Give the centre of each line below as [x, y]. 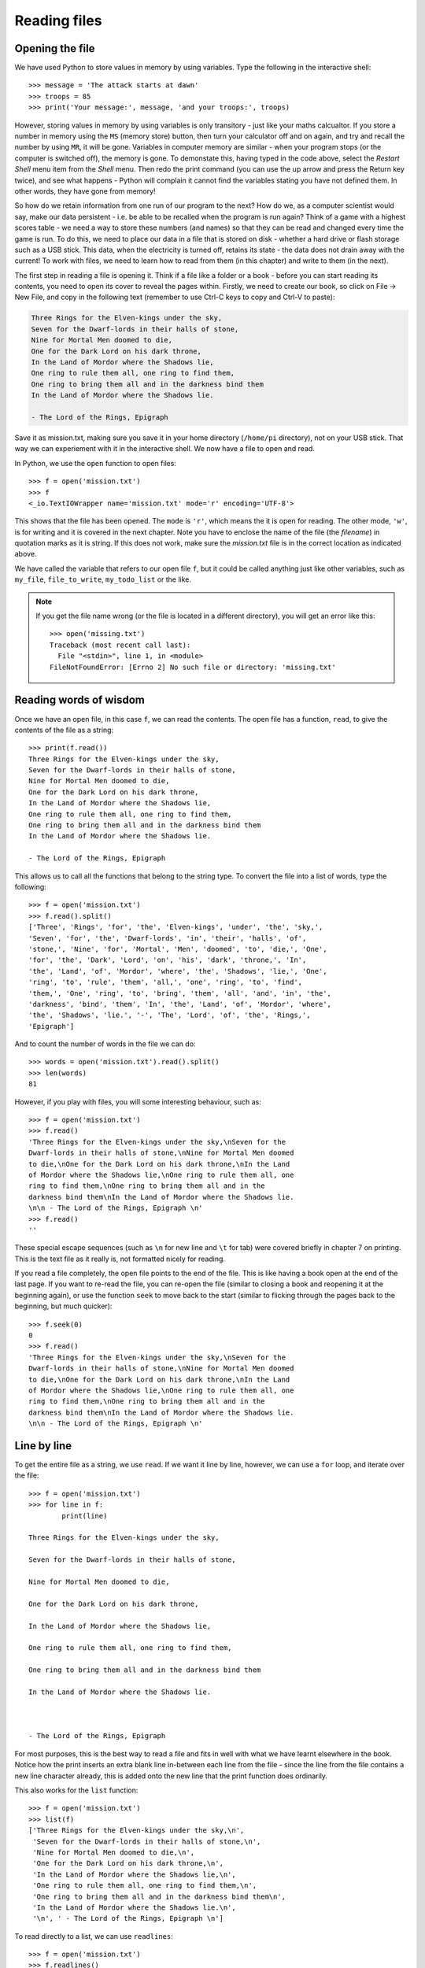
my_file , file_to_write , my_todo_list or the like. [103, 579]
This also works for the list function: [76, 1790]
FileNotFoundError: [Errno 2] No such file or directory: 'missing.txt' [193, 667]
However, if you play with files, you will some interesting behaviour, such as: [138, 1101]
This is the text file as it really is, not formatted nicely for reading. [120, 1259]
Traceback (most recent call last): [120, 645]
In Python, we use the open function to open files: [96, 463]
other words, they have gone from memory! [85, 191]
